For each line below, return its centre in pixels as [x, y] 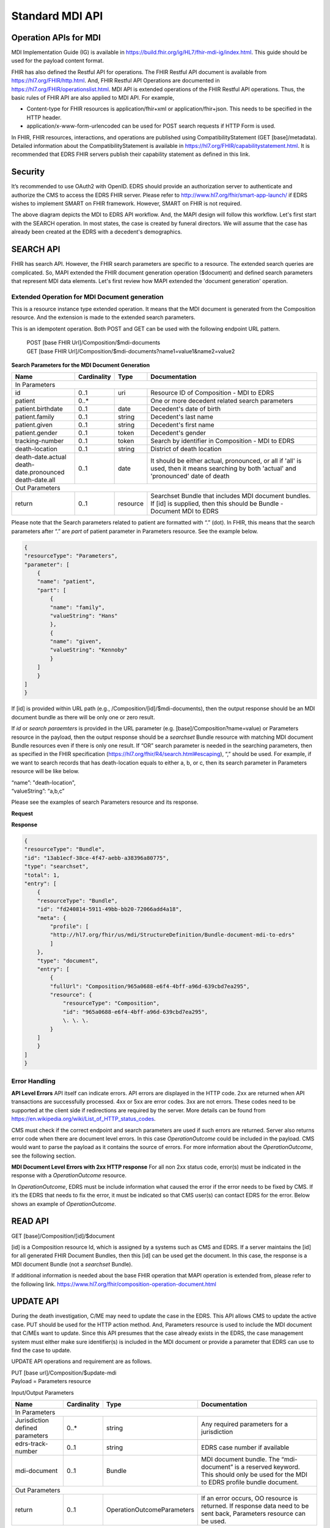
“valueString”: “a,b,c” [38, 791]
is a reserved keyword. [267, 1467]
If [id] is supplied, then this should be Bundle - [217, 504]
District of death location [186, 449]
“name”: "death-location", [43, 782]
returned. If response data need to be [255, 1505]
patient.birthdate [39, 409]
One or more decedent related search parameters [222, 401]
